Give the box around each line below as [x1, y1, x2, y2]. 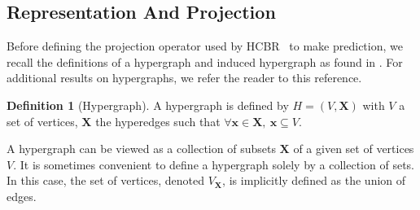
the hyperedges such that [95, 112, 221, 129]
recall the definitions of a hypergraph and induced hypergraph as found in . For [7, 53, 403, 70]
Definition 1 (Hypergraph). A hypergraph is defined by [7, 96, 289, 113]
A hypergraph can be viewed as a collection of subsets [7, 140, 276, 157]
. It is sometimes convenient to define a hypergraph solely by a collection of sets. [13, 155, 414, 173]
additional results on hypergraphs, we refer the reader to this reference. [7, 69, 362, 86]
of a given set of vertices [293, 140, 414, 157]
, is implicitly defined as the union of [222, 172, 406, 189]
